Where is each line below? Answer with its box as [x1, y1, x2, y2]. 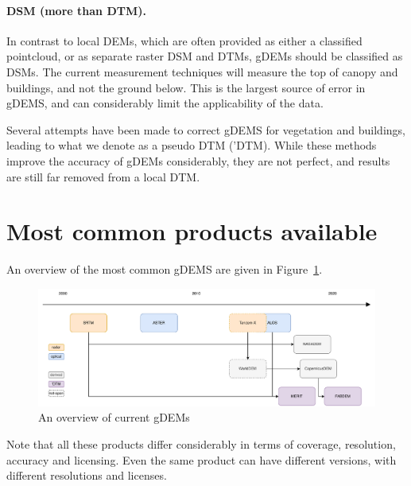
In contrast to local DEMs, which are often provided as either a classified [6, 32, 363, 49]
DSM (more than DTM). [6, 2, 146, 18]
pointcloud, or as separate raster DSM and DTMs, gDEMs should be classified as [6, 48, 403, 64]
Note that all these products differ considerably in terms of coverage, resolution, [6, 436, 396, 452]
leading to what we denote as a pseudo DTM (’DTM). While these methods [6, 137, 377, 154]
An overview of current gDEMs [38, 409, 190, 426]
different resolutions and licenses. [6, 467, 167, 484]
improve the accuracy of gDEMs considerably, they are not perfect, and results [6, 152, 390, 169]
